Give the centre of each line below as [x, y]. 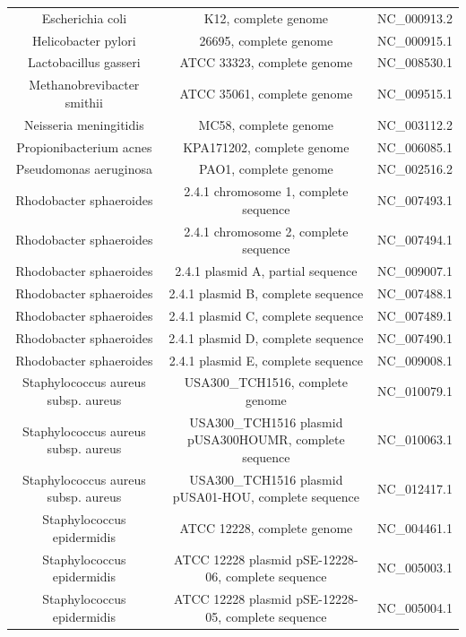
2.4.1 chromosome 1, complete [266, 191]
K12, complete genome [266, 17]
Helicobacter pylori [84, 40]
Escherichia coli [84, 17]
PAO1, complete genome [266, 169]
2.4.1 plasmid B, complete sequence [266, 293]
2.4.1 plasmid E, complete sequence [266, 360]
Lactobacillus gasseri [84, 62]
